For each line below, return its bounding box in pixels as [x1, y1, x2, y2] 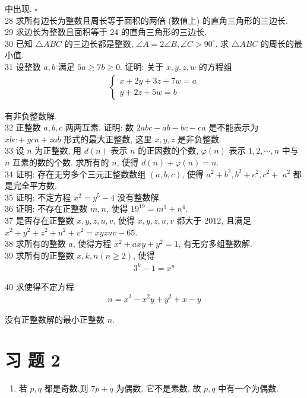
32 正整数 [5, 121, 41, 133]
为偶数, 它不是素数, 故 [116, 382, 201, 394]
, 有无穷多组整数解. [178, 237, 252, 250]
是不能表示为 [208, 121, 259, 133]
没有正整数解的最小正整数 [5, 313, 105, 325]
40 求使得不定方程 [5, 280, 74, 292]
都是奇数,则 [44, 382, 88, 394]
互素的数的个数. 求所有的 [12, 155, 109, 168]
